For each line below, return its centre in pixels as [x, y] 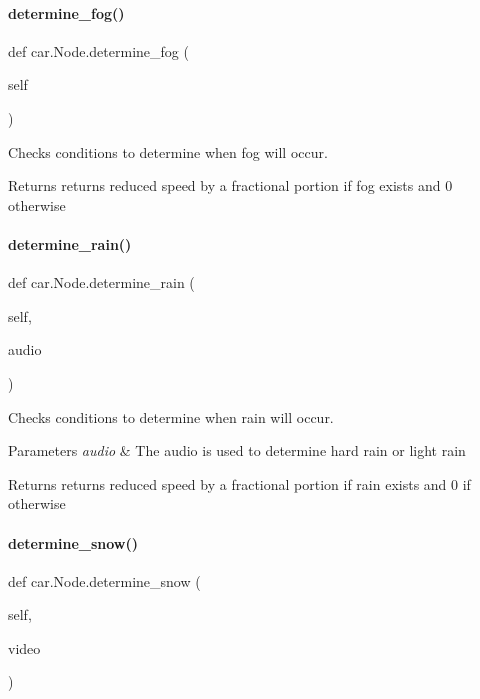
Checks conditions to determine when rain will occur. [171, 416]
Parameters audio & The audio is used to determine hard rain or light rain [237, 450]
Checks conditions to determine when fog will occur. [168, 151]
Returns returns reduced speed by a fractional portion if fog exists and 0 [230, 185]
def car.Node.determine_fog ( [98, 50]
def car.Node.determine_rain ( [101, 282]
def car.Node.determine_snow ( [104, 580]
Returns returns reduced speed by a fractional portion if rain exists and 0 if [239, 483]
